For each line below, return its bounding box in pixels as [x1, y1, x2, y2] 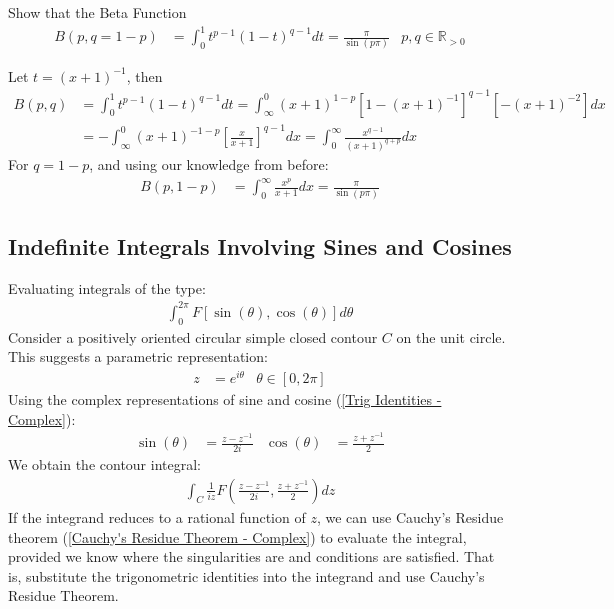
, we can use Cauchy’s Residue [316, 506, 504, 527]
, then [126, 65, 163, 86]
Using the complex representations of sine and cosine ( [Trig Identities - [8, 388, 442, 409]
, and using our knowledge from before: [89, 154, 329, 175]
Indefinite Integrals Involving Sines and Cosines [8, 230, 512, 261]
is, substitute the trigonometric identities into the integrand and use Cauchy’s [8, 565, 485, 586]
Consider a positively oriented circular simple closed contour [8, 326, 378, 347]
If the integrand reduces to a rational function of [8, 506, 306, 527]
